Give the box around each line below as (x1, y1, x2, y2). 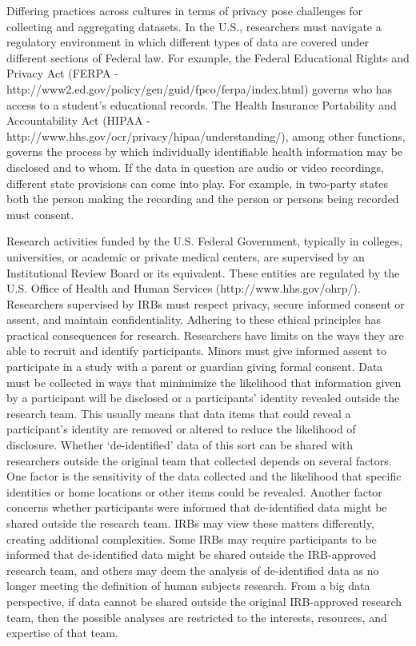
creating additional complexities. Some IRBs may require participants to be (6, 530, 377, 547)
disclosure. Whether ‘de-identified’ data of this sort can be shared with (6, 437, 354, 453)
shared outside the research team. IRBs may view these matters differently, (6, 515, 374, 531)
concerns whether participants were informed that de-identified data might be (6, 499, 387, 516)
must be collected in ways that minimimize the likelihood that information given (6, 373, 402, 390)
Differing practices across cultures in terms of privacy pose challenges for (6, 2, 363, 18)
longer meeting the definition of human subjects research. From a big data (6, 577, 370, 594)
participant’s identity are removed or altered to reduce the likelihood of (6, 421, 356, 437)
